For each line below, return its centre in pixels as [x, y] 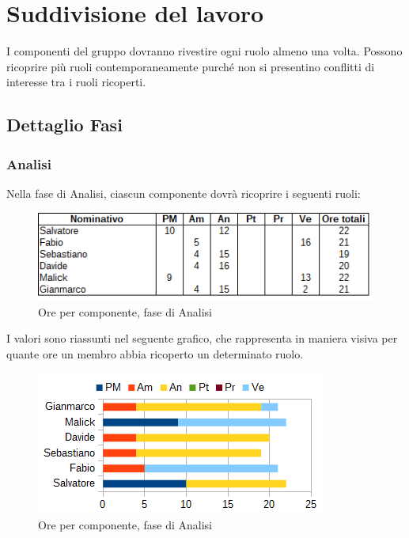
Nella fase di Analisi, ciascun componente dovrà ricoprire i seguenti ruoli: [184, 193]
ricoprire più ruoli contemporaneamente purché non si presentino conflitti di [191, 66]
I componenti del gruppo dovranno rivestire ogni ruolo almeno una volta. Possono [204, 51]
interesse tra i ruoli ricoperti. [76, 82]
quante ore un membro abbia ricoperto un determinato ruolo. [155, 353]
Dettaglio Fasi [64, 125]
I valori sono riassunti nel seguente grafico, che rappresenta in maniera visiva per [202, 338]
